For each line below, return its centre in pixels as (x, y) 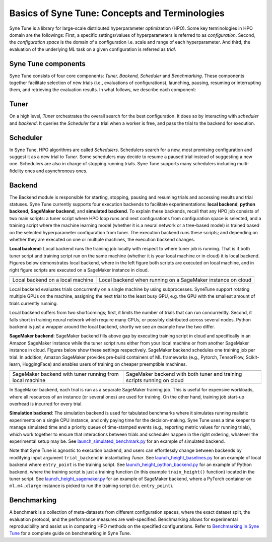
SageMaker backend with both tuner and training (184, 374)
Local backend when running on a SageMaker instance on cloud (175, 280)
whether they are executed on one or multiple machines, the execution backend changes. (102, 240)
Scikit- (252, 357)
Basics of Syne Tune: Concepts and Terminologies (117, 13)
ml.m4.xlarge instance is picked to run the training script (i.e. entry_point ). (91, 486)
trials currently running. (33, 303)
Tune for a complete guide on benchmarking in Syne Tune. (70, 533)
